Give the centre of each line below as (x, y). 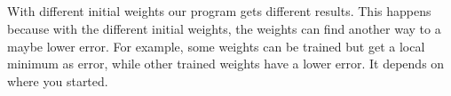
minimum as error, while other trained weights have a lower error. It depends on (226, 64)
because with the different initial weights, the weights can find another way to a (224, 28)
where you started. (58, 80)
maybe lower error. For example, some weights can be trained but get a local (216, 46)
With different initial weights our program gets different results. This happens (219, 11)
